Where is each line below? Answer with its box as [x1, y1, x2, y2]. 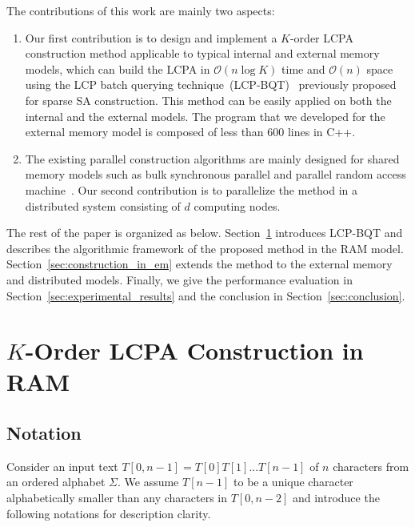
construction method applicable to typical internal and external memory [25, 45, 380, 62]
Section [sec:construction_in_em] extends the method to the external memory [6, 255, 393, 272]
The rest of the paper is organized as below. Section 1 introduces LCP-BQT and [6, 224, 403, 241]
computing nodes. [194, 197, 281, 214]
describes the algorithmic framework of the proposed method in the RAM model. [6, 239, 404, 256]
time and [281, 60, 325, 77]
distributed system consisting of [25, 197, 181, 214]
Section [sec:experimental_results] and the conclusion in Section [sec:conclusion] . [6, 287, 405, 304]
